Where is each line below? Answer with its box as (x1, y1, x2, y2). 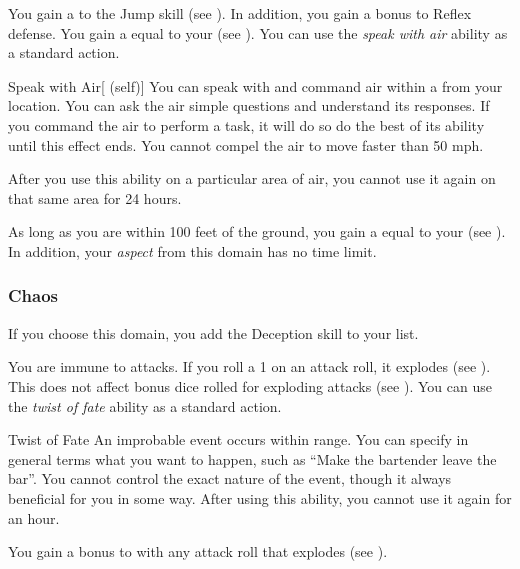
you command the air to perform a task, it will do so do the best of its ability (8, 114, 485, 135)
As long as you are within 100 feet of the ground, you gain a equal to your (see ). (8, 221, 506, 242)
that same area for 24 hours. (8, 187, 182, 208)
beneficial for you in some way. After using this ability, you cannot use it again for (8, 487, 512, 508)
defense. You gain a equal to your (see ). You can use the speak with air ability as (8, 22, 508, 43)
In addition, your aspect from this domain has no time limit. (8, 240, 377, 261)
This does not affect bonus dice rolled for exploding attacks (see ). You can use (8, 375, 492, 396)
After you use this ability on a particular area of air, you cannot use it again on (8, 168, 496, 189)
